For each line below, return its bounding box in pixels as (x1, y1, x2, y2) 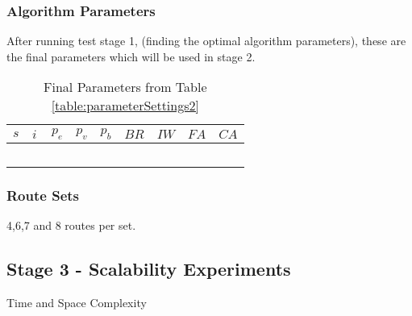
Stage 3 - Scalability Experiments (6, 256, 291, 281)
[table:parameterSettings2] (51, 96, 199, 115)
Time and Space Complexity (6, 293, 147, 310)
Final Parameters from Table (44, 77, 207, 97)
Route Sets (6, 185, 79, 205)
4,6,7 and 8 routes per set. (6, 216, 136, 233)
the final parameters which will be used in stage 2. (6, 48, 256, 64)
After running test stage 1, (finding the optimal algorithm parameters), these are (6, 32, 406, 49)
